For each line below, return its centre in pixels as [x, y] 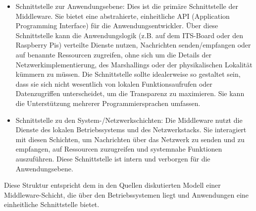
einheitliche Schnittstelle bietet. [52, 204]
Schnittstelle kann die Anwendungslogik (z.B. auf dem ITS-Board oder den [129, 35]
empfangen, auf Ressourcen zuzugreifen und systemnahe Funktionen [119, 149]
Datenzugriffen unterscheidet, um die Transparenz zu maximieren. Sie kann [130, 93]
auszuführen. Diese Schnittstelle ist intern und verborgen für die [113, 158]
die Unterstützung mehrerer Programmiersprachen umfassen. [108, 103]
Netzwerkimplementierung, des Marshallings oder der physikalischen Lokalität [134, 64]
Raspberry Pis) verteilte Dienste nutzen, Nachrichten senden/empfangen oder [133, 45]
